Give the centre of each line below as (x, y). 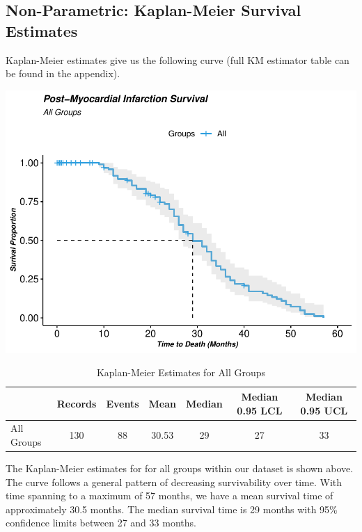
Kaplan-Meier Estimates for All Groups (181, 372)
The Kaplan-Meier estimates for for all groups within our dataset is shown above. (180, 468)
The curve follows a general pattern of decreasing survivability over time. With (174, 482)
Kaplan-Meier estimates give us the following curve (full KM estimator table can (178, 59)
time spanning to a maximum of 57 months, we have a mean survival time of (170, 495)
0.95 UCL (324, 410)
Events (123, 403)
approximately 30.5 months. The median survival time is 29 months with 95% (172, 509)
